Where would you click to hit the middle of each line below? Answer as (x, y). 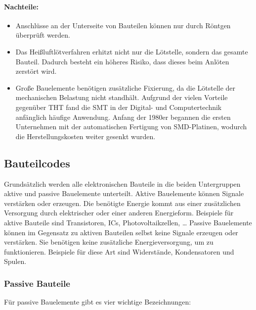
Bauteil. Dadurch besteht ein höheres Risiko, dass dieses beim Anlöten (122, 61)
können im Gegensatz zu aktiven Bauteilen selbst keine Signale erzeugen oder (121, 232)
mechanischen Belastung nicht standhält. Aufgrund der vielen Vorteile (122, 97)
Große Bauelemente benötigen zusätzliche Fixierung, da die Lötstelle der (126, 87)
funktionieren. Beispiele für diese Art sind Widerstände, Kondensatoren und (119, 251)
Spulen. (15, 261)
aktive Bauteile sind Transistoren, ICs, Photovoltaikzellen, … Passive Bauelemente (128, 222)
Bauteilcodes (37, 163)
